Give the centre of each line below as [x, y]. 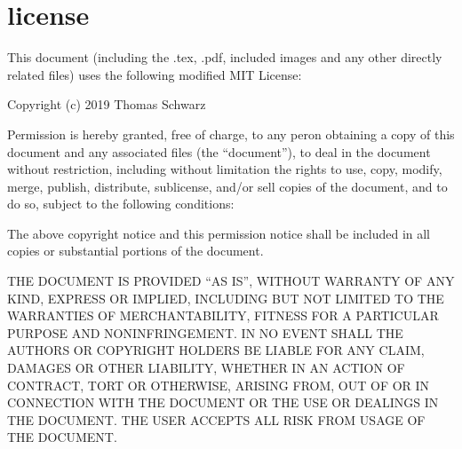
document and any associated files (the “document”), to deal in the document [219, 151]
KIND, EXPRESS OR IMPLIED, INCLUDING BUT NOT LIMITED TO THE [226, 298]
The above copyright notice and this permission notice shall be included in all [219, 233]
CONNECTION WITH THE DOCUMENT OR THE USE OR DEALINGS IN [223, 402]
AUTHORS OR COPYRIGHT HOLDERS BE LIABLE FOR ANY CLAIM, [216, 350]
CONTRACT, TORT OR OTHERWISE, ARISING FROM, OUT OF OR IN [219, 385]
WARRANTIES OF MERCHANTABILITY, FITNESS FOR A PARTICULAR [223, 315]
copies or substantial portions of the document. [135, 251]
